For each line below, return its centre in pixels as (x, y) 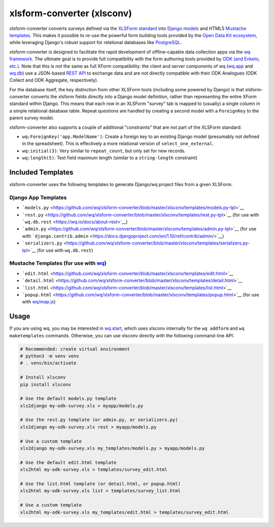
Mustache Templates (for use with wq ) (58, 263)
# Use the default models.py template (68, 399)
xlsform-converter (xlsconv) (71, 13)
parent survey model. (32, 118)
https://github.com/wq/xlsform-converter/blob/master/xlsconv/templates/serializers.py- (158, 243)
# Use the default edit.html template (68, 462)
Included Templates (41, 172)
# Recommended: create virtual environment (75, 349)
